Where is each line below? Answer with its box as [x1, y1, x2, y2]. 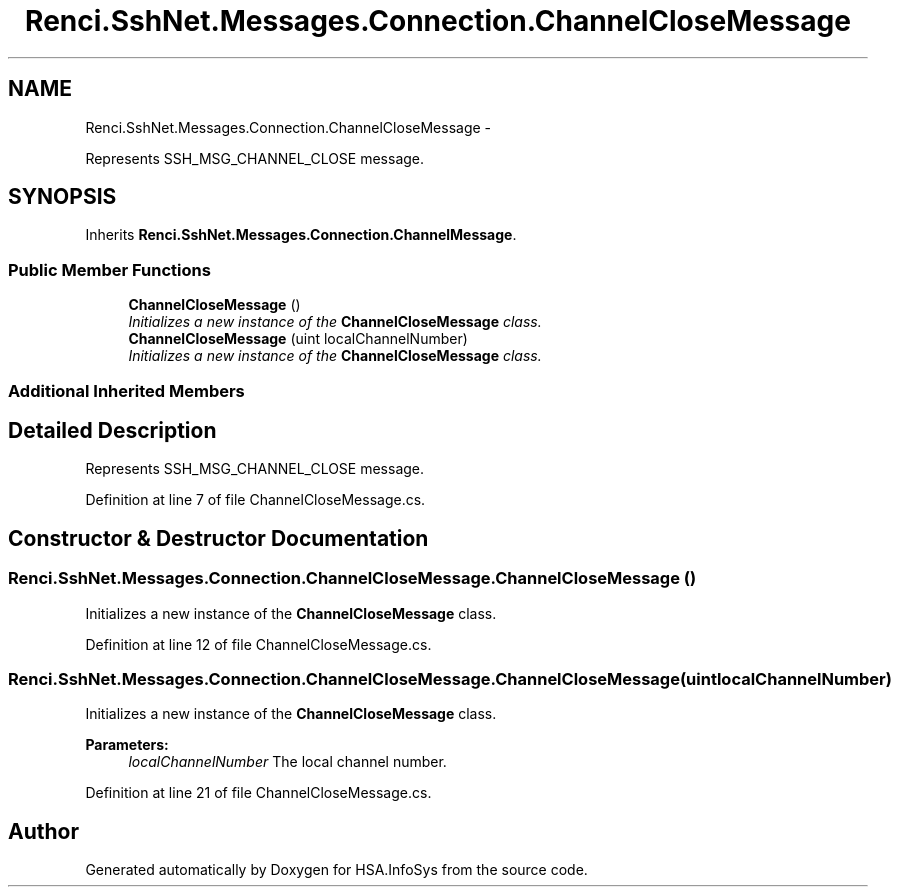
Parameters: [85, 736, 169, 754]
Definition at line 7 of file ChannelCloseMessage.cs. [85, 491, 426, 509]
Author [8, 818, 79, 844]
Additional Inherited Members [8, 380, 245, 401]
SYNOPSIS [8, 184, 117, 210]
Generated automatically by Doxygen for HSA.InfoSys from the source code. [85, 861, 588, 879]
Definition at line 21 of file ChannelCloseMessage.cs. [85, 784, 432, 802]
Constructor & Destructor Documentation [8, 525, 429, 551]
